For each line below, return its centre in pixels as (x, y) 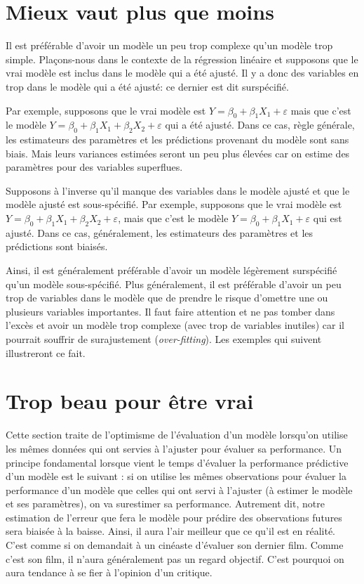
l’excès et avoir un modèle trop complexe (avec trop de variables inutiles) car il (175, 325)
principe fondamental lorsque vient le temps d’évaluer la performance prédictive (177, 462)
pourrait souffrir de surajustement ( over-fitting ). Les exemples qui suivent (164, 339)
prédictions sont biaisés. (57, 246)
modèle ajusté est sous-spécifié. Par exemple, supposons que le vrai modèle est (174, 204)
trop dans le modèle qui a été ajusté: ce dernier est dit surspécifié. (147, 86)
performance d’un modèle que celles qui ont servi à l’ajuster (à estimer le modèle (179, 489)
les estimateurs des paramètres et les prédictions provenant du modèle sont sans (177, 139)
